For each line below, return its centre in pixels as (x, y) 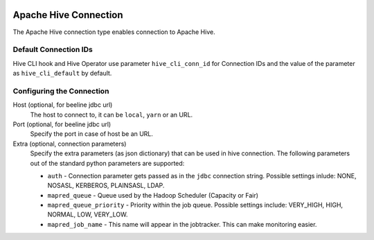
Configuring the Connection (61, 91)
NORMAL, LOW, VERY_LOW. (88, 214)
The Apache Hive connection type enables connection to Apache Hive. (114, 32)
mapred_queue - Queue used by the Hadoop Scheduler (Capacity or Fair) (153, 195)
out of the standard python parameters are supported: (107, 163)
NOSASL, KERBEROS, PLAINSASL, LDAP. (106, 186)
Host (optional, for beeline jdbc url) (63, 105)
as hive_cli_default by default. (62, 74)
